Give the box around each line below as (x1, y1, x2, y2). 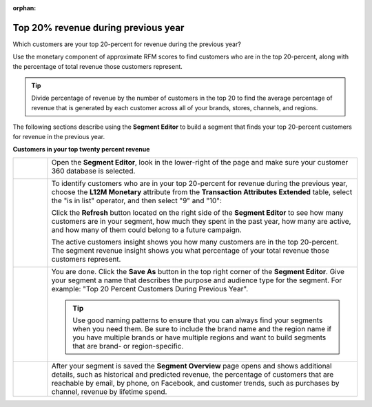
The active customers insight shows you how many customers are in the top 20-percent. (51, 238, 340, 247)
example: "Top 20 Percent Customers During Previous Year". (51, 284, 249, 294)
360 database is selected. (51, 166, 136, 176)
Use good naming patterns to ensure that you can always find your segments (72, 315, 323, 325)
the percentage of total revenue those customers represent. (12, 62, 183, 70)
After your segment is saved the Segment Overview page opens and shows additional (51, 362, 332, 371)
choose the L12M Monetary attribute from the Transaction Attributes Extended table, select (51, 187, 353, 197)
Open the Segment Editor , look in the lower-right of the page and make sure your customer (51, 158, 349, 167)
